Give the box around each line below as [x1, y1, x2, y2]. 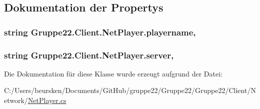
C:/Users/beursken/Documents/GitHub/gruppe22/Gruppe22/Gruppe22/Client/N [4, 85, 256, 95]
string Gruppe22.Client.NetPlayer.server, [4, 48, 174, 61]
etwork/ [4, 95, 28, 105]
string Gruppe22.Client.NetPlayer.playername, [4, 25, 196, 38]
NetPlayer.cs [27, 95, 66, 105]
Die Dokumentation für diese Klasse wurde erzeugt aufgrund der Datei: [4, 68, 222, 78]
